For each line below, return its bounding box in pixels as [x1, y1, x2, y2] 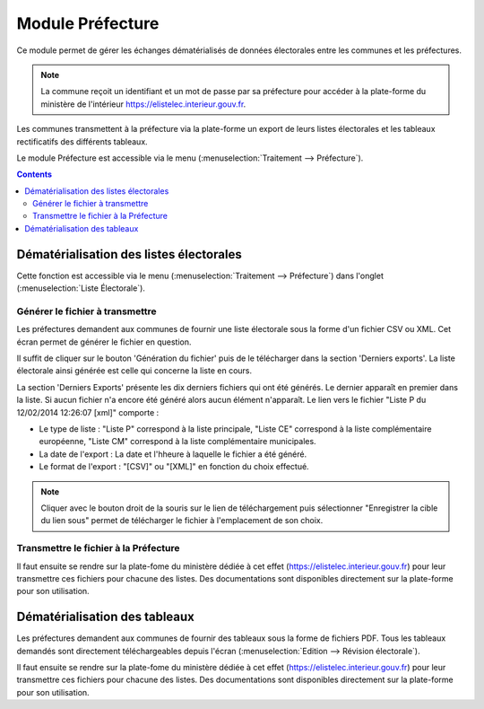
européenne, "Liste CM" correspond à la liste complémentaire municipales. [39, 436, 317, 447]
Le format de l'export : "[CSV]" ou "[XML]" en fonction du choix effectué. [39, 461, 309, 472]
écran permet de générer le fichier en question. [16, 337, 192, 347]
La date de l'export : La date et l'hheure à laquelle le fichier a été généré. [39, 449, 307, 460]
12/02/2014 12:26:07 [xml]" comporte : [16, 407, 160, 417]
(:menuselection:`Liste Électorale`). [16, 283, 145, 293]
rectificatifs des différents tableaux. [16, 136, 148, 147]
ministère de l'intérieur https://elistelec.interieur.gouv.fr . [40, 99, 246, 109]
